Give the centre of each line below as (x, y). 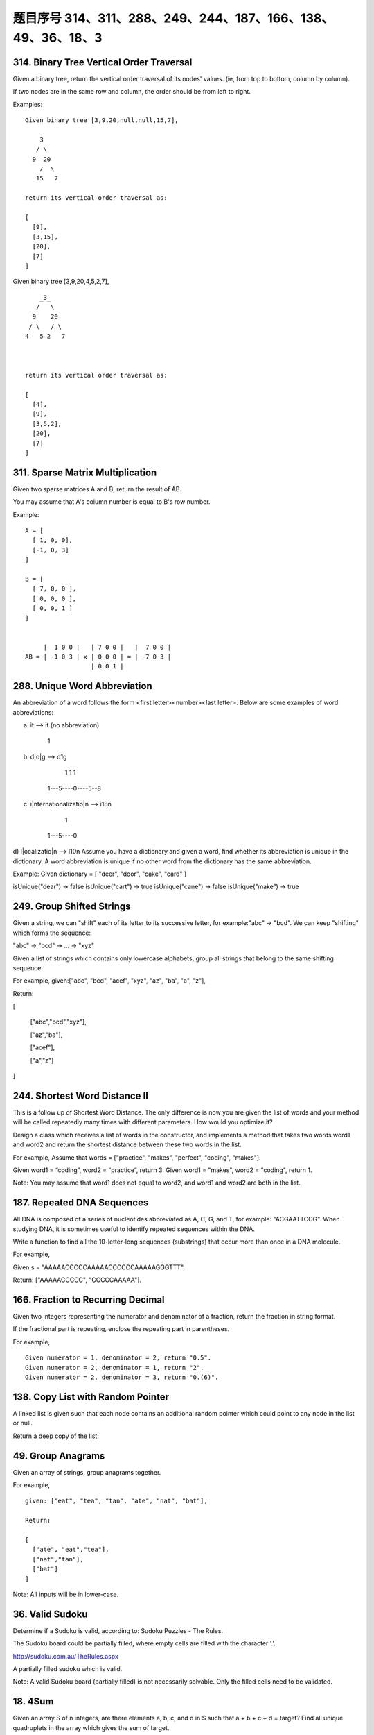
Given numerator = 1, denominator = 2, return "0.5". (118, 1358)
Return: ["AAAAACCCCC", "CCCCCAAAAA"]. (77, 1280)
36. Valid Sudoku (50, 1614)
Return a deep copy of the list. (56, 1436)
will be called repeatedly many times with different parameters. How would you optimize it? (143, 1122)
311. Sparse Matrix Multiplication (85, 472)
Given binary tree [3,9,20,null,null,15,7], (102, 120)
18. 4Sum (33, 1701)
